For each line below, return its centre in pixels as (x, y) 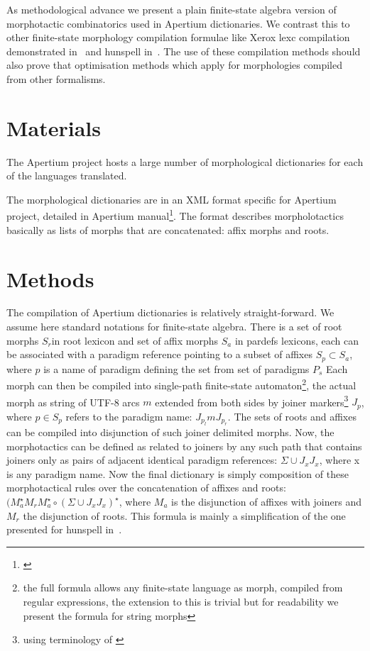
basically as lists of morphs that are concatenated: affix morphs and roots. (168, 229)
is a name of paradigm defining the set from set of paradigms (176, 368)
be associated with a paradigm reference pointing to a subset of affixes (159, 354)
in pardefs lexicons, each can (296, 340)
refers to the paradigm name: (129, 416)
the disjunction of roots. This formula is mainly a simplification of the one (184, 515)
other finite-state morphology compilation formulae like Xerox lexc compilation (178, 37)
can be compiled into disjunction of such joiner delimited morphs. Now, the (170, 432)
